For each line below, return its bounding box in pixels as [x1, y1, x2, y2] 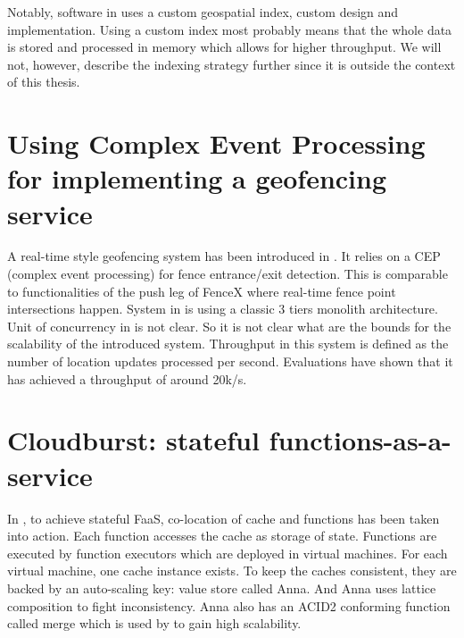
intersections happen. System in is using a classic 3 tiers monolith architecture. [7, 299, 438, 318]
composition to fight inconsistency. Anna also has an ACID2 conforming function [7, 596, 451, 615]
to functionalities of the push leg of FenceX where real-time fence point [7, 281, 396, 300]
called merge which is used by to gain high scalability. [7, 614, 302, 633]
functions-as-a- [269, 422, 452, 458]
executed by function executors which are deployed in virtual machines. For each [7, 543, 448, 562]
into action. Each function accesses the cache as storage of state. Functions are [7, 526, 437, 545]
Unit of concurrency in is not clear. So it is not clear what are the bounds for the [7, 316, 452, 335]
